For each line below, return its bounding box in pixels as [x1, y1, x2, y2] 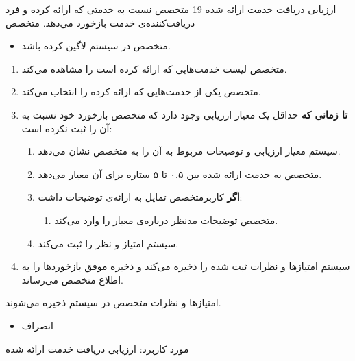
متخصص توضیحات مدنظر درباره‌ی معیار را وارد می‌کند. [54, 212, 278, 227]
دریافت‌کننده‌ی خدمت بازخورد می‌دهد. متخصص [5, 15, 195, 29]
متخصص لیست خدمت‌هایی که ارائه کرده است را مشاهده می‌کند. [21, 61, 287, 75]
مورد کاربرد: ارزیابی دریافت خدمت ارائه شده [5, 341, 189, 356]
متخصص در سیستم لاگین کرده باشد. [21, 38, 171, 53]
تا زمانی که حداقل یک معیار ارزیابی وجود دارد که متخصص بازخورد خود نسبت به [21, 107, 348, 121]
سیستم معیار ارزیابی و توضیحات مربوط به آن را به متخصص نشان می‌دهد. [38, 144, 341, 158]
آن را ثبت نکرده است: [21, 121, 112, 135]
